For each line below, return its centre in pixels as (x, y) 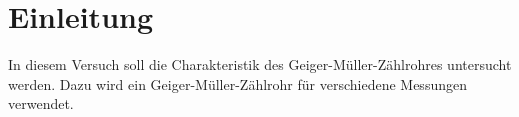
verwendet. (41, 103)
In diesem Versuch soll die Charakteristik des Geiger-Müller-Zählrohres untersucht (260, 64)
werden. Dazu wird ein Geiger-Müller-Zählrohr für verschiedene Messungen (237, 83)
